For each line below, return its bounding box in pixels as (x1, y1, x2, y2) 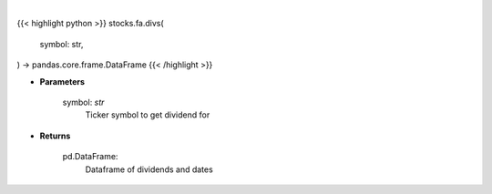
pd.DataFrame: (62, 151, 118, 162)
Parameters (39, 76, 86, 87)
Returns (39, 130, 71, 141)
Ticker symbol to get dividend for (85, 109, 210, 120)
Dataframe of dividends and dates (85, 164, 213, 175)
